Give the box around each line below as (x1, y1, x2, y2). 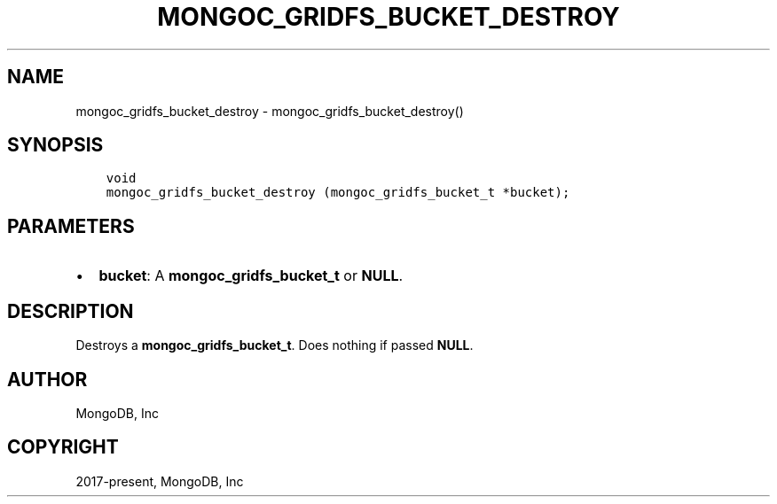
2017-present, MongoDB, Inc (75, 473, 244, 489)
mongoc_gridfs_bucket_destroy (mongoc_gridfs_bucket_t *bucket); (106, 185, 570, 200)
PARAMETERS (7, 214, 135, 237)
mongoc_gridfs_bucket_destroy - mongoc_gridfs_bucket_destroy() (75, 103, 464, 119)
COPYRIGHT (7, 436, 119, 459)
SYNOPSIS (7, 134, 104, 157)
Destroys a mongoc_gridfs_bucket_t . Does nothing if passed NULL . (75, 337, 474, 353)
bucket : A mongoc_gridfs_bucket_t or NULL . (98, 267, 404, 285)
